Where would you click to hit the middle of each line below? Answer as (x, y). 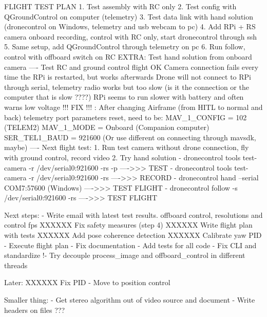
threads (16, 265)
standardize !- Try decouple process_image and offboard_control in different (125, 255)
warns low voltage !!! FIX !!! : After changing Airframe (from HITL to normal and (133, 107)
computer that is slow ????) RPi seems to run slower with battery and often (124, 97)
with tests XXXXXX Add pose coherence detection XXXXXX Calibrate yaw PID (133, 235)
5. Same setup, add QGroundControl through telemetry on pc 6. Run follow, (125, 46)
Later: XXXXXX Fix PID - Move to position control (87, 282)
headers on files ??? (35, 310)
